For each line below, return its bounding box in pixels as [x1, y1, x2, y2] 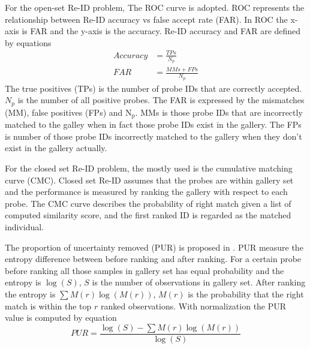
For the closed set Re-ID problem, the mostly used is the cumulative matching [5, 162, 293, 174]
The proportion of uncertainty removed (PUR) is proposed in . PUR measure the [5, 240, 303, 253]
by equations [5, 36, 52, 49]
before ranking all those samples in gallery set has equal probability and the [5, 264, 284, 276]
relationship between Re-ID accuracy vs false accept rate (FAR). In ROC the [5, 13, 288, 25]
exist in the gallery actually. [5, 142, 107, 154]
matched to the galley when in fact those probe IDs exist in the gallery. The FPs [5, 118, 302, 131]
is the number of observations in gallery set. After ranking [92, 276, 306, 288]
